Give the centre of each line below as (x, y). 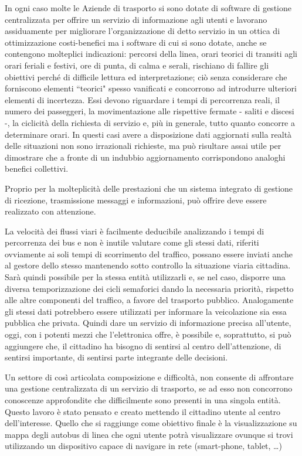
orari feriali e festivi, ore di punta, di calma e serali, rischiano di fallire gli (137, 65)
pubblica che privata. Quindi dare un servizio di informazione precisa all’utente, (148, 323)
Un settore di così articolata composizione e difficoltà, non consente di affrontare (149, 377)
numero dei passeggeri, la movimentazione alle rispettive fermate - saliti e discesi (150, 111)
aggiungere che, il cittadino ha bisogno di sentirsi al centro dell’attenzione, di (143, 346)
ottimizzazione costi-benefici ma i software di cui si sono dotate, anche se (136, 42)
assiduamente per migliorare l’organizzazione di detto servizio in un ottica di (142, 31)
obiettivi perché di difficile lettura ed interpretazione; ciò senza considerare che (146, 76)
